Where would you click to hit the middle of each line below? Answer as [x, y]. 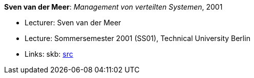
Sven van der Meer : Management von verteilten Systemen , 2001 [113, 7]
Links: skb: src [49, 54]
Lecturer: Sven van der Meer [73, 23]
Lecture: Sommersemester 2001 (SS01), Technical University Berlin [137, 38]
